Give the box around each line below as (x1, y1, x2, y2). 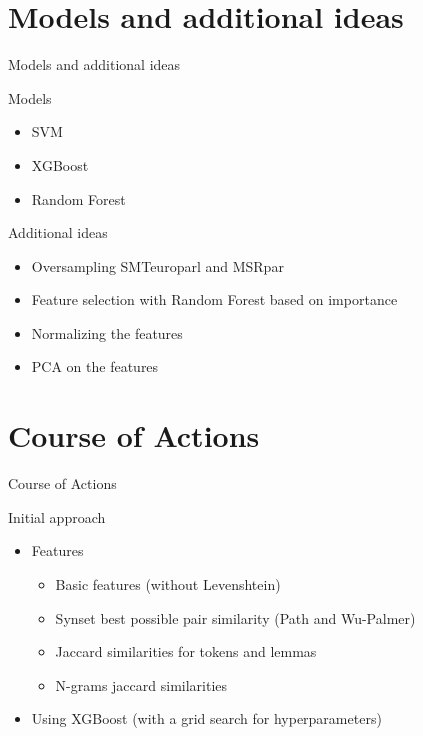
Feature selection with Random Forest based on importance (31, 289, 398, 310)
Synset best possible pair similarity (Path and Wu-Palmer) (55, 607, 416, 628)
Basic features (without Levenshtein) (55, 573, 281, 594)
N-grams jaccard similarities (55, 674, 228, 695)
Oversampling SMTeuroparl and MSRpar (31, 255, 284, 276)
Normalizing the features (31, 322, 183, 343)
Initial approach (8, 506, 106, 527)
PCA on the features (31, 356, 159, 377)
